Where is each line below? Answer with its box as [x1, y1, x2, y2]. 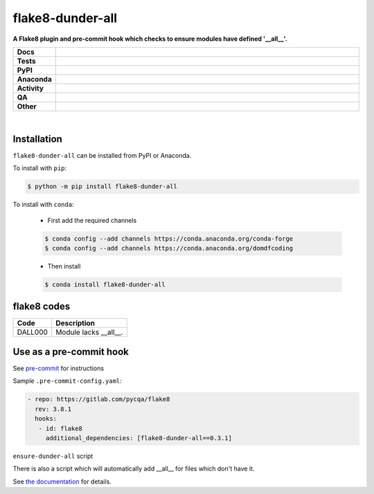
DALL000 [17, 327, 48, 337]
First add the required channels [47, 216, 137, 224]
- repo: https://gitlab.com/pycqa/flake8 [27, 395, 170, 403]
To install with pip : [12, 164, 67, 172]
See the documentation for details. [12, 477, 112, 486]
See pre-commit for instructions [12, 364, 104, 372]
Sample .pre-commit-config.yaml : [12, 377, 123, 385]
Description [55, 318, 96, 328]
